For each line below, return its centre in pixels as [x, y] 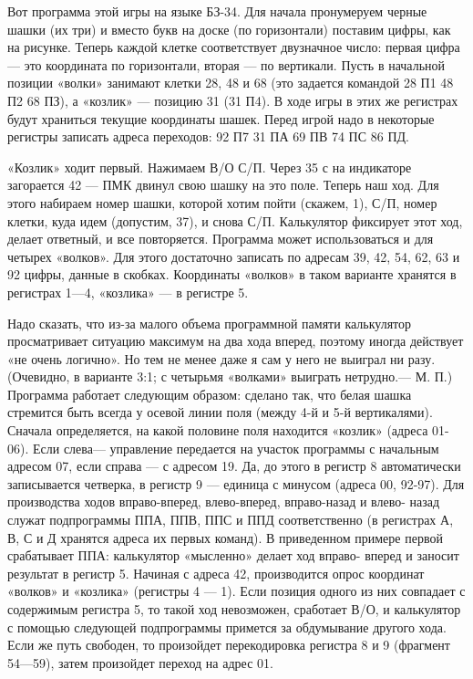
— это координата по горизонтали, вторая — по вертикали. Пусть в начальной [226, 64]
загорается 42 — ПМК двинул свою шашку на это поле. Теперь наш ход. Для [223, 185]
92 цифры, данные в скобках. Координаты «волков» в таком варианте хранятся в [232, 274]
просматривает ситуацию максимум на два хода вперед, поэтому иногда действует [236, 341]
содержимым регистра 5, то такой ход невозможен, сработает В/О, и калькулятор [234, 609]
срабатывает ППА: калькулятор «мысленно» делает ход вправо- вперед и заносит [233, 555]
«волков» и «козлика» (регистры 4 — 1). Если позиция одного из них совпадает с [236, 591]
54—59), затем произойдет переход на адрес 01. [140, 662]
